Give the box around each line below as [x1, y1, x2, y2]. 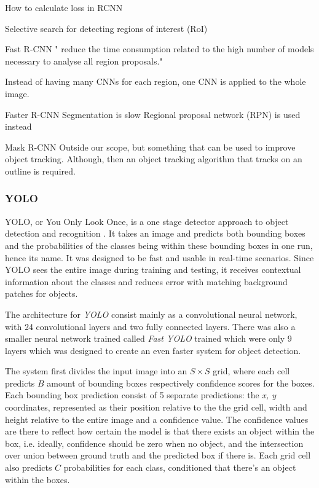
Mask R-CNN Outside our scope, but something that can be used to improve [5, 140, 296, 153]
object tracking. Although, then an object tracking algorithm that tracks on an [5, 152, 302, 165]
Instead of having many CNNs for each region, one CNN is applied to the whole [5, 75, 306, 88]
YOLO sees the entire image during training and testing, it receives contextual [5, 263, 301, 276]
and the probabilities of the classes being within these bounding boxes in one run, [5, 238, 313, 251]
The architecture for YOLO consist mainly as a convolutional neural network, [5, 307, 297, 320]
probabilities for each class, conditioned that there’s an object [63, 461, 296, 474]
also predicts [5, 461, 52, 474]
